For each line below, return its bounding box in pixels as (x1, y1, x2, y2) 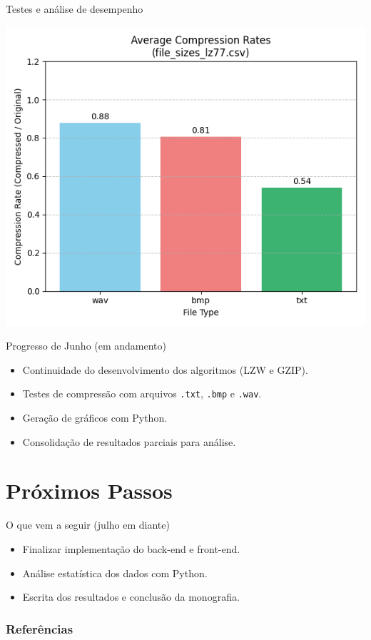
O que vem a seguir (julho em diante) (6, 517, 170, 532)
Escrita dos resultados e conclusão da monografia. (22, 589, 240, 604)
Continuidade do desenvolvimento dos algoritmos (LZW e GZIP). (22, 362, 308, 377)
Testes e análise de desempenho (6, 1, 143, 16)
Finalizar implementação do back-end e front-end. (22, 541, 240, 556)
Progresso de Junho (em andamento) (6, 338, 167, 353)
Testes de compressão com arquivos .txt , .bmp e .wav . (22, 386, 262, 401)
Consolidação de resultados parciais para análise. (22, 434, 236, 449)
